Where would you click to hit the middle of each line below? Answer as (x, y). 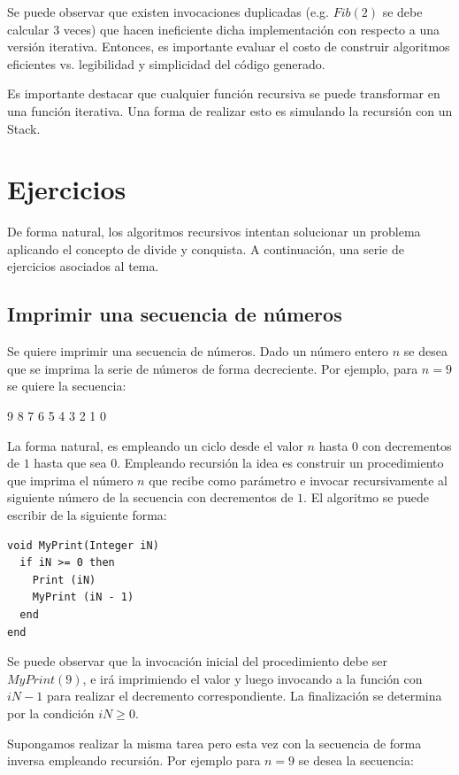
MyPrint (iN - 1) (83, 597)
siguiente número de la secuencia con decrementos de (150, 497)
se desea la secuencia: (356, 760)
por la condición (51, 713)
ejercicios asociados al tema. (83, 266)
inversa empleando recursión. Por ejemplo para (134, 760)
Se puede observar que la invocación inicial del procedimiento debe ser (198, 661)
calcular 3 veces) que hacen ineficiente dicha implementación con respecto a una (224, 29)
